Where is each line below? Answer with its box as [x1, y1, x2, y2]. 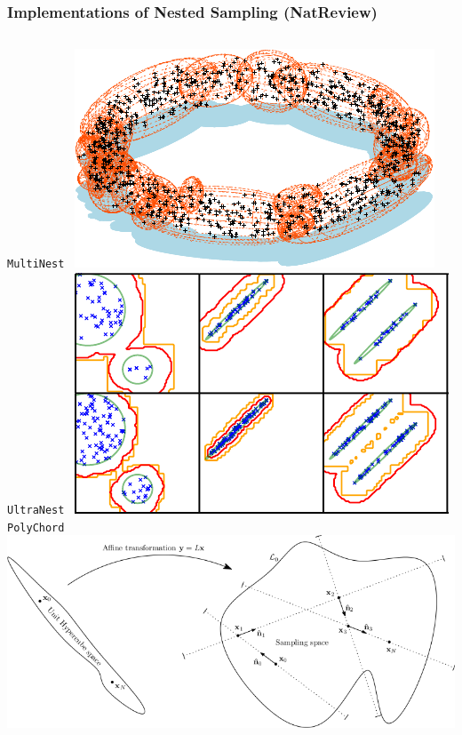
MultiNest [7, 258, 65, 271]
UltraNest [7, 503, 65, 516]
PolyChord [7, 521, 65, 534]
